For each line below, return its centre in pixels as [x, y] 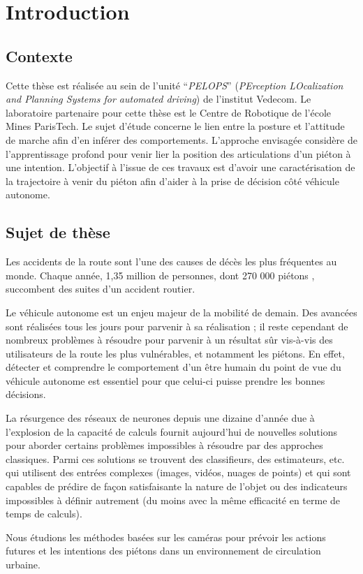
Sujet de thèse [58, 232]
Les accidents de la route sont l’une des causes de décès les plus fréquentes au [171, 262]
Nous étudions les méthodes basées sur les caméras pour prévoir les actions [166, 537]
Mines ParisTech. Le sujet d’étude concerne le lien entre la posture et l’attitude [175, 126]
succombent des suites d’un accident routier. [101, 289]
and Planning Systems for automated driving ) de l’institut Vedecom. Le [158, 99]
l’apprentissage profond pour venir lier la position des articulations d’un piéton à [178, 153]
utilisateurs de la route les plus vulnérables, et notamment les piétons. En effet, [175, 353]
